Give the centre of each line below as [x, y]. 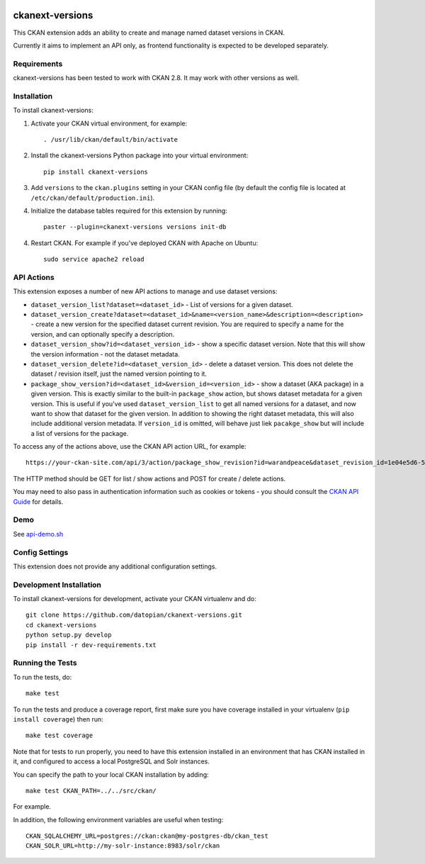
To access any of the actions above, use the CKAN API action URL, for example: [130, 447]
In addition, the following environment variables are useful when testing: [118, 819]
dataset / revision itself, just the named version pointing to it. [119, 374]
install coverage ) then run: [58, 719]
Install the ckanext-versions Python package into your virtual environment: [140, 155]
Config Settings [41, 552]
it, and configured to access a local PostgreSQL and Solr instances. [112, 761]
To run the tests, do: [42, 677]
